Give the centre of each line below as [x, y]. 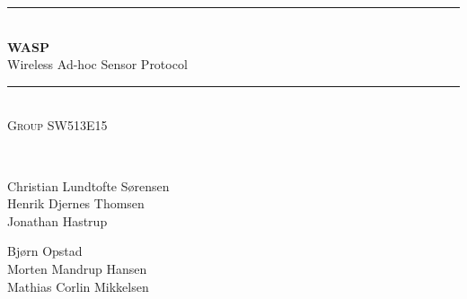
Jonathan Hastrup [57, 220]
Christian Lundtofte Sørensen [88, 185]
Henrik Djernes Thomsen [76, 203]
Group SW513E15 [57, 125]
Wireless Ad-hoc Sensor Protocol [97, 64]
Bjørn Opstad [45, 251]
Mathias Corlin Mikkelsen [78, 286]
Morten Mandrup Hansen [77, 268]
